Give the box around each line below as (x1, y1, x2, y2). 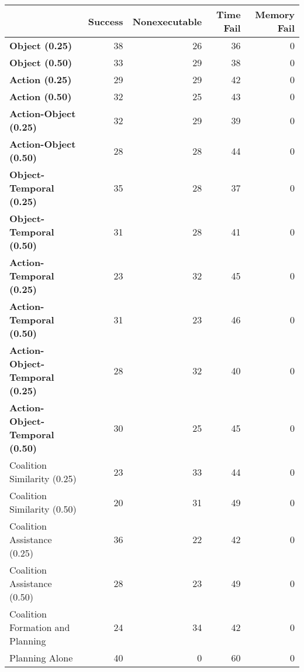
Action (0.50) (9, 90, 72, 103)
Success (88, 14, 123, 28)
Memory (255, 8, 295, 21)
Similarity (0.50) (9, 502, 77, 516)
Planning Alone (9, 651, 73, 664)
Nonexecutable (132, 14, 202, 28)
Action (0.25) (9, 73, 72, 86)
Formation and (9, 620, 70, 634)
